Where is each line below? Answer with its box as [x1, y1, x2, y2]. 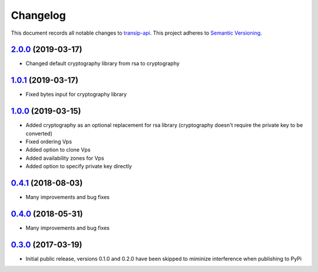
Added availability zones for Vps [25, 155, 104, 162]
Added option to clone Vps [25, 146, 91, 153]
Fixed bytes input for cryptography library [25, 91, 127, 98]
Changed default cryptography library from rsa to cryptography [25, 60, 180, 67]
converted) [25, 130, 52, 137]
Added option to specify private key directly [25, 163, 132, 170]
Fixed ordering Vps [25, 138, 72, 145]
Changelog [11, 9, 66, 22]
